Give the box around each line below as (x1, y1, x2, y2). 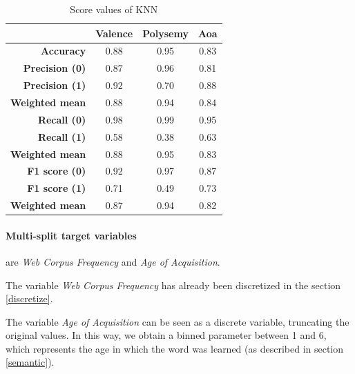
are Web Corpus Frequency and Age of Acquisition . (6, 254, 220, 268)
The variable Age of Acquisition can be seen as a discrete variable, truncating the (6, 314, 349, 328)
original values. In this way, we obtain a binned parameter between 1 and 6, (6, 328, 327, 342)
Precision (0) (23, 61, 86, 75)
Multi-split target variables (6, 228, 137, 242)
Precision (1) (23, 78, 86, 92)
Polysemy (142, 26, 189, 40)
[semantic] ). (6, 355, 55, 369)
